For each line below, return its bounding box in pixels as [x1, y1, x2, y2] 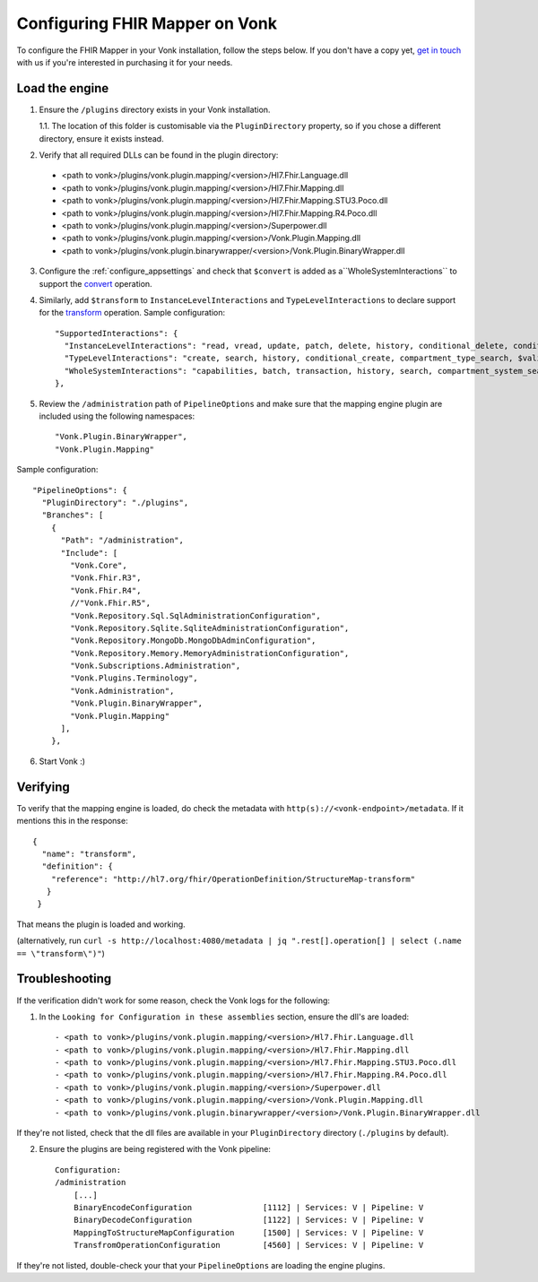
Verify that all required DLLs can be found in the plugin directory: [39, 150, 279, 160]
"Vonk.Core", [70, 560, 127, 570]
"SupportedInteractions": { [55, 328, 178, 338]
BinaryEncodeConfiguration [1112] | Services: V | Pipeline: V [73, 1202, 424, 1212]
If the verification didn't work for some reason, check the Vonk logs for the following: [16, 995, 331, 1006]
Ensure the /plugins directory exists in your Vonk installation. [39, 104, 271, 115]
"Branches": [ [41, 510, 104, 520]
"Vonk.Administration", [70, 686, 175, 696]
